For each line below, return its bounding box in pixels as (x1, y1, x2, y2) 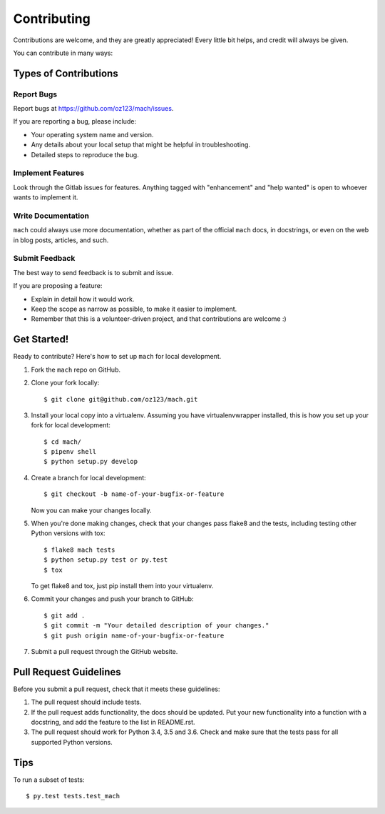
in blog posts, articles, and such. (13, 236, 109, 244)
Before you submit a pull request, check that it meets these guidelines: (13, 685, 220, 693)
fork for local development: (31, 421, 111, 430)
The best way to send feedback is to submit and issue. (13, 268, 174, 277)
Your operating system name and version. (31, 130, 154, 139)
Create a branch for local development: (31, 473, 146, 482)
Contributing (13, 11, 91, 26)
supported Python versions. (31, 738, 113, 746)
